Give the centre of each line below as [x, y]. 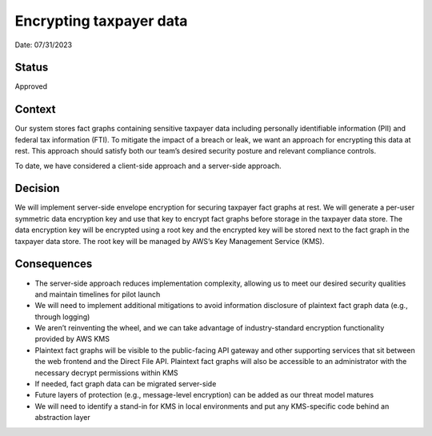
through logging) [62, 317]
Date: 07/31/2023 [44, 45]
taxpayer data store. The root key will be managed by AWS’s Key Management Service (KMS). [170, 241]
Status [32, 68]
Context [35, 109]
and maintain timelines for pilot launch [98, 294]
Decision [37, 188]
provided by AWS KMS [72, 339]
